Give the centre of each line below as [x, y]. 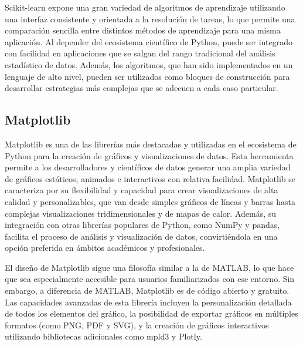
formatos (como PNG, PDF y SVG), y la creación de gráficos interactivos [137, 325]
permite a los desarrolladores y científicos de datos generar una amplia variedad [148, 167]
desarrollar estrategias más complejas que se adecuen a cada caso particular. [142, 88]
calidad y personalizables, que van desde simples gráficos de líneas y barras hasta [150, 201]
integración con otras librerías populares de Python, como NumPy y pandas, [142, 225]
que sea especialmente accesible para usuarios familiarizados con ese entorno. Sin [150, 279]
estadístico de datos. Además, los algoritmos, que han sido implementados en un [149, 64]
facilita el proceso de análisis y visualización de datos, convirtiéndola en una [141, 236]
